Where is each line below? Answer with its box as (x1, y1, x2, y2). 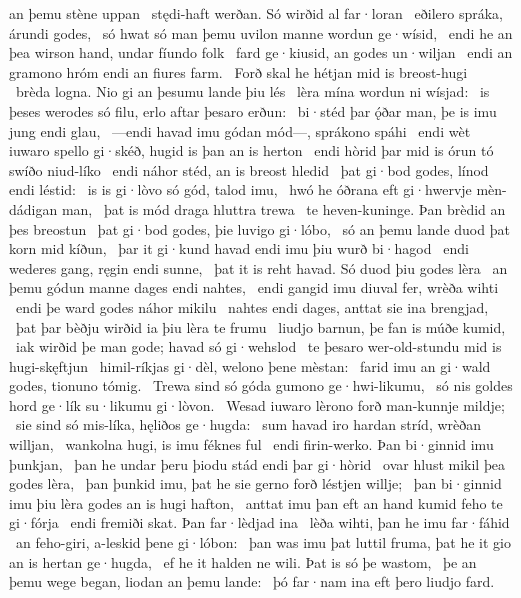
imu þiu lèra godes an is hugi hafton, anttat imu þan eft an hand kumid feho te (9, 492, 503, 513)
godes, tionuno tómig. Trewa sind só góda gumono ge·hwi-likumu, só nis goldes (9, 375, 513, 396)
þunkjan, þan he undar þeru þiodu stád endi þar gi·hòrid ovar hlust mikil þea (9, 453, 505, 474)
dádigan (9, 198, 58, 219)
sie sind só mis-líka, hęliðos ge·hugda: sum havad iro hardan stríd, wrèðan (15, 414, 482, 435)
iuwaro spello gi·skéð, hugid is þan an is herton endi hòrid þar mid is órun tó (9, 140, 494, 161)
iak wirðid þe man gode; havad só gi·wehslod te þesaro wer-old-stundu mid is (15, 336, 502, 357)
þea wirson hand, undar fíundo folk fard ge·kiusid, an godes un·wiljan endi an (9, 42, 513, 63)
